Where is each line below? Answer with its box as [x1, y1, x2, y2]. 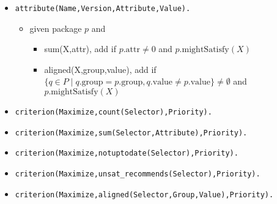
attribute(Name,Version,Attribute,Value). [15, 4, 191, 13]
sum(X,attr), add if [44, 42, 116, 55]
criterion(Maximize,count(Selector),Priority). [15, 108, 212, 117]
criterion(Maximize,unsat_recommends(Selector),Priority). [15, 170, 260, 178]
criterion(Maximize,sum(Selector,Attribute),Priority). [15, 128, 248, 137]
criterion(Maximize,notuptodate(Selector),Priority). [15, 149, 238, 158]
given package [29, 21, 82, 34]
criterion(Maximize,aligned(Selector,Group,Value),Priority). [15, 190, 274, 199]
